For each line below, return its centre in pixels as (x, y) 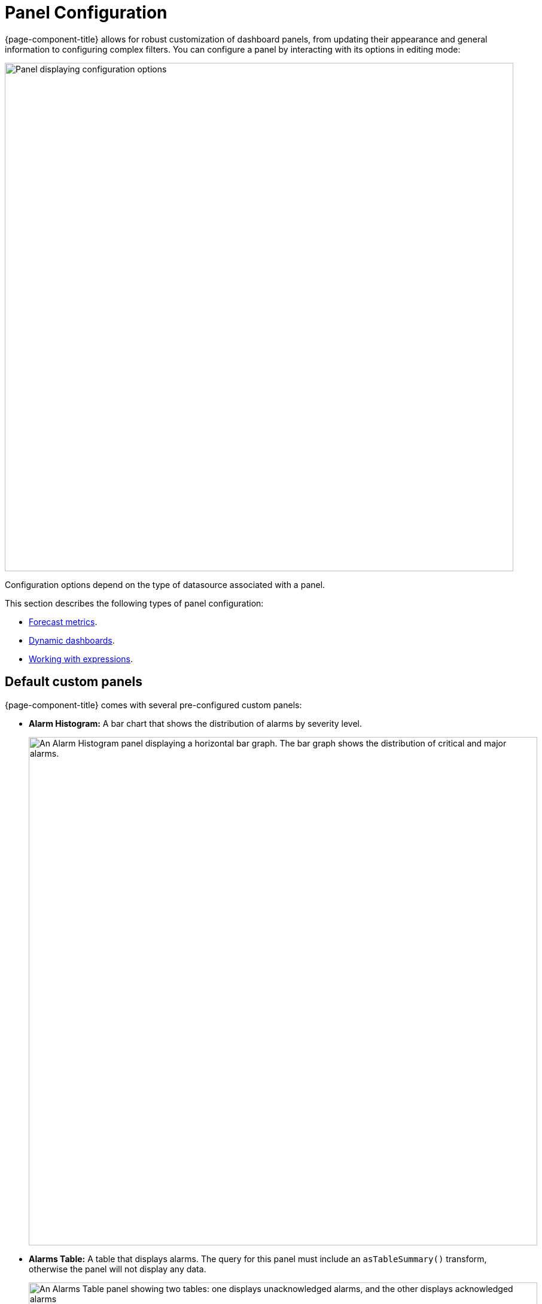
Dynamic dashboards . (72, 640)
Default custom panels (74, 682)
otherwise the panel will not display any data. (118, 1269)
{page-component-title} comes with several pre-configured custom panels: (153, 705)
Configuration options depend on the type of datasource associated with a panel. (165, 584)
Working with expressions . (81, 659)
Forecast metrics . (63, 621)
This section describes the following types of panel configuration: (134, 603)
